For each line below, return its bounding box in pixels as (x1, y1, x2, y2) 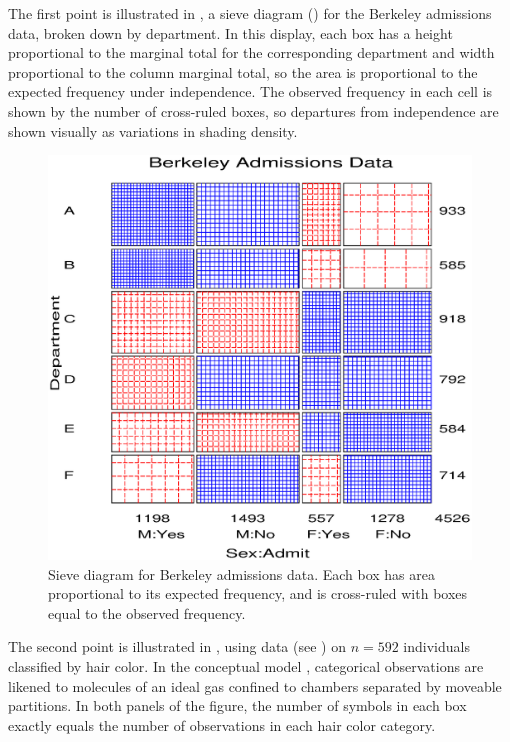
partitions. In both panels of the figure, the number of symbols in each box (8, 695, 467, 716)
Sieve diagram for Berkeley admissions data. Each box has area (48, 563, 436, 584)
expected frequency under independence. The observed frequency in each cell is (8, 81, 493, 102)
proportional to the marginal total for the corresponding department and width (8, 42, 495, 63)
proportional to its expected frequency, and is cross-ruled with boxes (48, 583, 468, 604)
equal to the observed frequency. (48, 602, 246, 623)
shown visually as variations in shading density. (8, 120, 298, 141)
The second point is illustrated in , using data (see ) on (8, 636, 346, 657)
